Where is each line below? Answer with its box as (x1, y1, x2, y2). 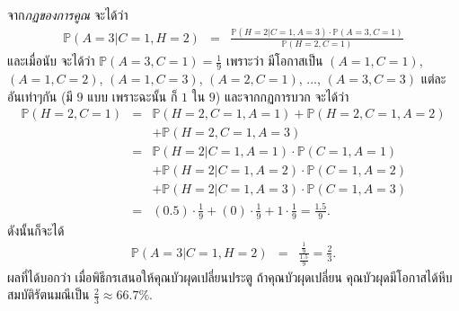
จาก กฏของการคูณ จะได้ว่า (7, 5, 128, 23)
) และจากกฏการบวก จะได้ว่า (215, 86, 349, 105)
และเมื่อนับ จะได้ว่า (7, 51, 95, 70)
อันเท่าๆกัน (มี (7, 86, 73, 105)
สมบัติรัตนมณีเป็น (7, 285, 90, 304)
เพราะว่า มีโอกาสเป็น (225, 51, 323, 70)
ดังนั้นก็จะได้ (7, 220, 65, 239)
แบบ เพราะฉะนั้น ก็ (87, 86, 178, 105)
